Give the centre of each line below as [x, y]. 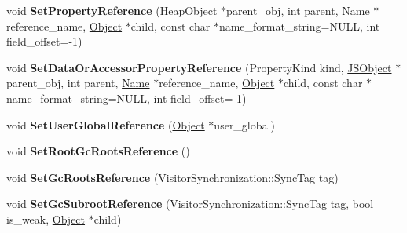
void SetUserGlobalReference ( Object [106, 124]
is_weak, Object [46, 218]
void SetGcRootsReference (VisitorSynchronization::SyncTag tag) [172, 177]
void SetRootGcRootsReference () [98, 151]
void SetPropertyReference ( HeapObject [112, 10]
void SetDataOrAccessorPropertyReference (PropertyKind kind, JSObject [199, 67]
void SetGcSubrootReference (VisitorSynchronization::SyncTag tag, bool [190, 204]
